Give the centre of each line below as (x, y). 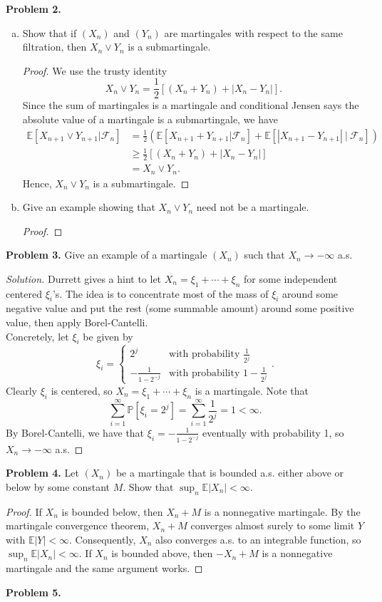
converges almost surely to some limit (273, 525)
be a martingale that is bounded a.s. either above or (230, 473)
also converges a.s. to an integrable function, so (258, 539)
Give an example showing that (89, 207)
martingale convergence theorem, (78, 525)
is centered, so (82, 390)
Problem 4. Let (42, 473)
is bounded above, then (162, 553)
